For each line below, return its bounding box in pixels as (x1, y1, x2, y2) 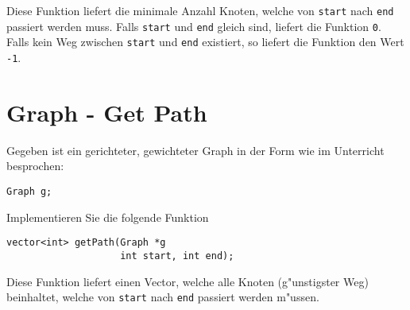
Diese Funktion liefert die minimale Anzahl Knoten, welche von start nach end (6, 2, 394, 18)
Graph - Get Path (6, 95, 207, 128)
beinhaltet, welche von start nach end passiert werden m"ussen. (6, 289, 319, 305)
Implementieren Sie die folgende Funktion (6, 208, 209, 225)
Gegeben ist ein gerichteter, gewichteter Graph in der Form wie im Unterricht (6, 141, 385, 158)
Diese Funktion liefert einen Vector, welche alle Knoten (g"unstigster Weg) (6, 273, 369, 289)
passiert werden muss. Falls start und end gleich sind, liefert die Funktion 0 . (6, 17, 381, 34)
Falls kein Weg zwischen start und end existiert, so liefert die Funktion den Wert (6, 33, 404, 50)
